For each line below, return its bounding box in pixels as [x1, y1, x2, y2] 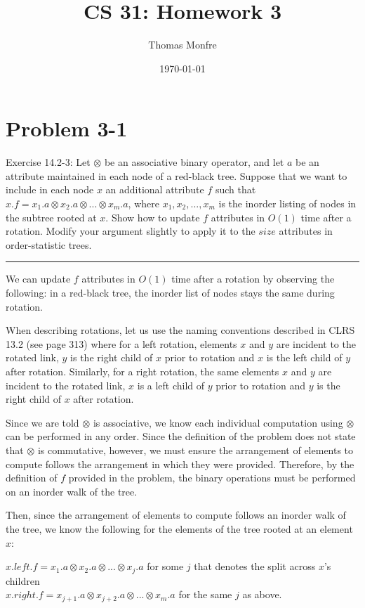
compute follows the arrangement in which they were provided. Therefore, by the [6, 456, 354, 471]
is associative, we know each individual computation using [93, 415, 343, 429]
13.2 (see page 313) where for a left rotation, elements [6, 336, 237, 351]
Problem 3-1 [6, 114, 128, 143]
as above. [242, 587, 282, 602]
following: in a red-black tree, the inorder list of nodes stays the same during [6, 285, 335, 299]
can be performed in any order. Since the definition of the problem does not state [6, 429, 356, 444]
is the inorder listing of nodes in [218, 196, 357, 211]
